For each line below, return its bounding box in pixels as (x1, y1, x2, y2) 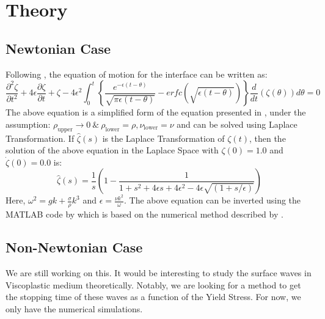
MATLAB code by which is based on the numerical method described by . (5, 208, 283, 221)
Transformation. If (5, 131, 75, 144)
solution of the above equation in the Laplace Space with (5, 144, 219, 156)
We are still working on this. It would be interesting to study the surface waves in (5, 266, 312, 279)
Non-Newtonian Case (5, 238, 143, 257)
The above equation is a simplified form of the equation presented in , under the (5, 106, 306, 119)
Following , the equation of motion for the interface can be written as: (5, 67, 268, 80)
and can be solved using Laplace (177, 117, 298, 130)
